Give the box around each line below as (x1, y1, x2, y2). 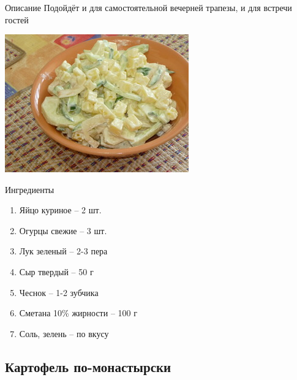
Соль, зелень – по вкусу (19, 327, 109, 340)
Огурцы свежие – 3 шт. (19, 224, 107, 237)
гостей (5, 13, 29, 26)
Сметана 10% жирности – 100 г (19, 306, 137, 319)
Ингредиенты (5, 183, 55, 196)
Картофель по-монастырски (5, 357, 171, 376)
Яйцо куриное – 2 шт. (19, 203, 102, 216)
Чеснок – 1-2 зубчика (19, 286, 99, 298)
